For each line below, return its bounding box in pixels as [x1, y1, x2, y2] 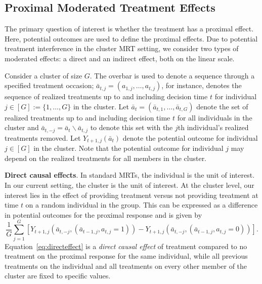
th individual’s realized [178, 122, 249, 133]
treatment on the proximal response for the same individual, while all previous [5, 251, 248, 261]
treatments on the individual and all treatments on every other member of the [5, 260, 247, 271]
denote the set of [196, 101, 248, 111]
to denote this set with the [90, 122, 173, 133]
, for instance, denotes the [161, 80, 242, 91]
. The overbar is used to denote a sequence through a [90, 70, 255, 80]
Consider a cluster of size [5, 70, 82, 80]
